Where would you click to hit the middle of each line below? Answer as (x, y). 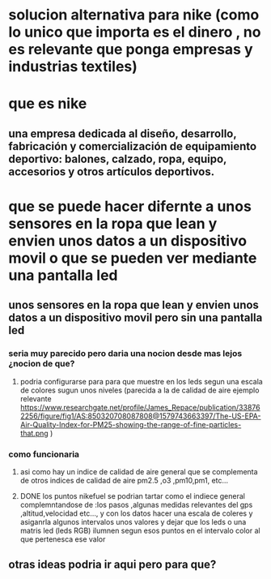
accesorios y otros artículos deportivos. (112, 172)
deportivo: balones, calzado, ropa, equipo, (118, 159)
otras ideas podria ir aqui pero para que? (112, 565)
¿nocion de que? (42, 364)
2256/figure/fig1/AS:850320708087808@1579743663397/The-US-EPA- (140, 416)
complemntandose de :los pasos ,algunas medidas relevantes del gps (136, 504)
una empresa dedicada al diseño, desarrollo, (123, 133)
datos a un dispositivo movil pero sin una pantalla (135, 318)
